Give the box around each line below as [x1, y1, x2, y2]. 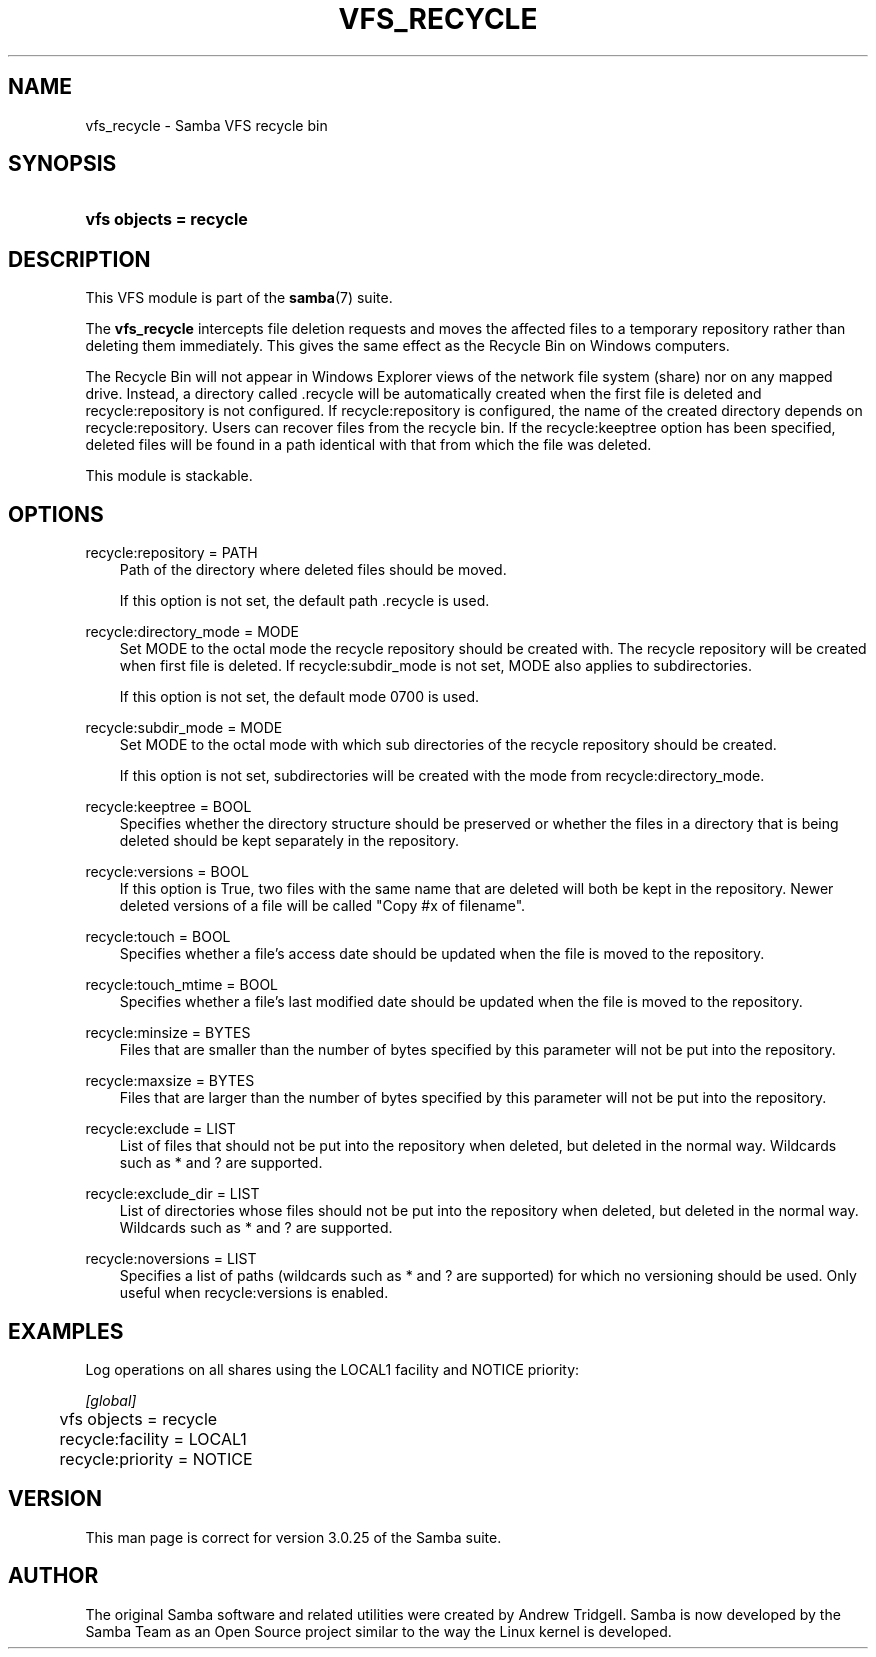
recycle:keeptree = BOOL [85, 798, 252, 816]
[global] [85, 1391, 137, 1409]
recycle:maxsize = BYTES [85, 1072, 255, 1090]
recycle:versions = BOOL [85, 863, 249, 881]
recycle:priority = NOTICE [59, 1448, 253, 1469]
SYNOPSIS [8, 151, 117, 177]
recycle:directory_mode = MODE [85, 623, 299, 641]
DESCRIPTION [8, 246, 151, 272]
